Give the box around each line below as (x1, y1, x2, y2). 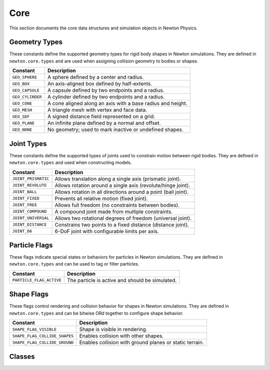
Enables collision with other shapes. (79, 333, 164, 340)
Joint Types (9, 139, 47, 148)
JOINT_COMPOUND (12, 209, 47, 214)
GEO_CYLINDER (12, 94, 42, 99)
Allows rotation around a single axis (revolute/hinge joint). (54, 182, 190, 189)
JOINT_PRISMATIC (12, 176, 49, 182)
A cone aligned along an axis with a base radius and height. (47, 100, 187, 107)
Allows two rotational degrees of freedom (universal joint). (54, 215, 192, 222)
